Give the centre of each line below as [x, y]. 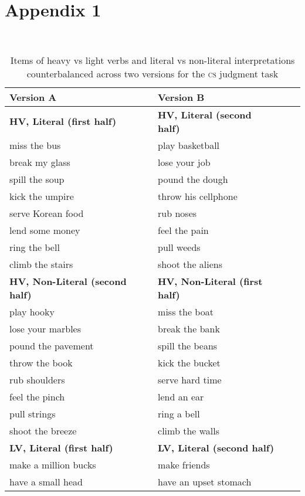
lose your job [184, 162]
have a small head [46, 481]
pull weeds [179, 247]
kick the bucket [189, 362]
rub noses [177, 213]
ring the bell [35, 247]
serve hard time [190, 379]
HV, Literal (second [205, 114]
